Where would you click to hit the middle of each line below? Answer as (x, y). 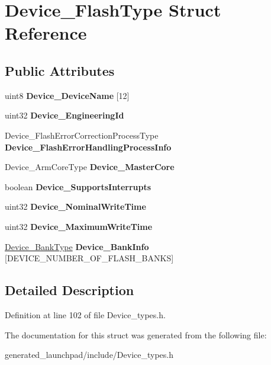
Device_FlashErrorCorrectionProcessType (82, 135)
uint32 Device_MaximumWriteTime (79, 226)
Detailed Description (70, 290)
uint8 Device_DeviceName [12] (67, 95)
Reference (46, 33)
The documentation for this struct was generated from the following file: (136, 334)
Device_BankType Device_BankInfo (77, 246)
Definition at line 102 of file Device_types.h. (85, 314)
